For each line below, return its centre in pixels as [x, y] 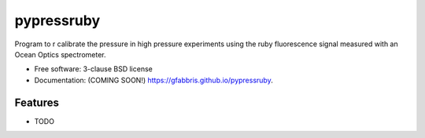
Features [37, 102]
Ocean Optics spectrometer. [60, 54]
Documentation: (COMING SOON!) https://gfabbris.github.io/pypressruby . [153, 80]
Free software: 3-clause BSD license [93, 69]
